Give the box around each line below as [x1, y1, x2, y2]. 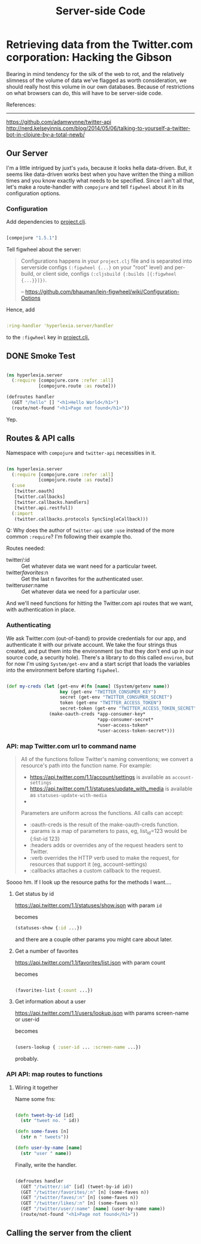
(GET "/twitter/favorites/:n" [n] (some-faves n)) [20, 1189, 150, 1195]
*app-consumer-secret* [97, 716, 154, 722]
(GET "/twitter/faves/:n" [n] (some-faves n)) [20, 1195, 139, 1201]
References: [6, 101, 36, 108]
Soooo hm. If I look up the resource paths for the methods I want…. [6, 878, 172, 886]
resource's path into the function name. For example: [20, 762, 152, 769]
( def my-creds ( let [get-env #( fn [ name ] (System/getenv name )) [6, 683, 170, 689]
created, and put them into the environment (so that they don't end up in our [6, 647, 194, 655]
